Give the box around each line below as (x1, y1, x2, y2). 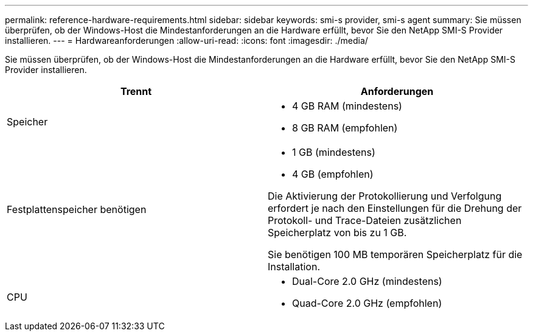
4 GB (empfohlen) (292, 168, 374, 180)
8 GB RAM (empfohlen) (292, 122, 398, 134)
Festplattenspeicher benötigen (7, 203, 147, 215)
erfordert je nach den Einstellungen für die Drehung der (268, 202, 522, 214)
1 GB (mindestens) (292, 146, 375, 158)
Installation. (268, 261, 320, 273)
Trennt (120, 85, 152, 97)
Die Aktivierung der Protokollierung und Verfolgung (268, 190, 502, 202)
